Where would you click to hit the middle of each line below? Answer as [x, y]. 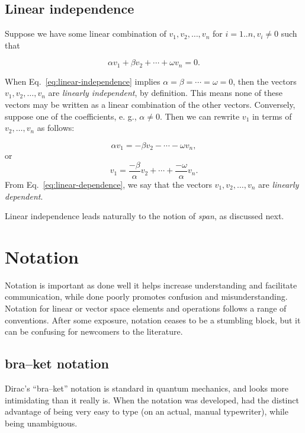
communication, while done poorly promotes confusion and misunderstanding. [146, 296]
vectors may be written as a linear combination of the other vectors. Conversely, [150, 105]
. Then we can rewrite [200, 116]
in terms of [272, 116]
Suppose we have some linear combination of [86, 33]
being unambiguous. [41, 423]
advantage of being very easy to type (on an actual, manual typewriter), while [147, 411]
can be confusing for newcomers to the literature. [94, 331]
